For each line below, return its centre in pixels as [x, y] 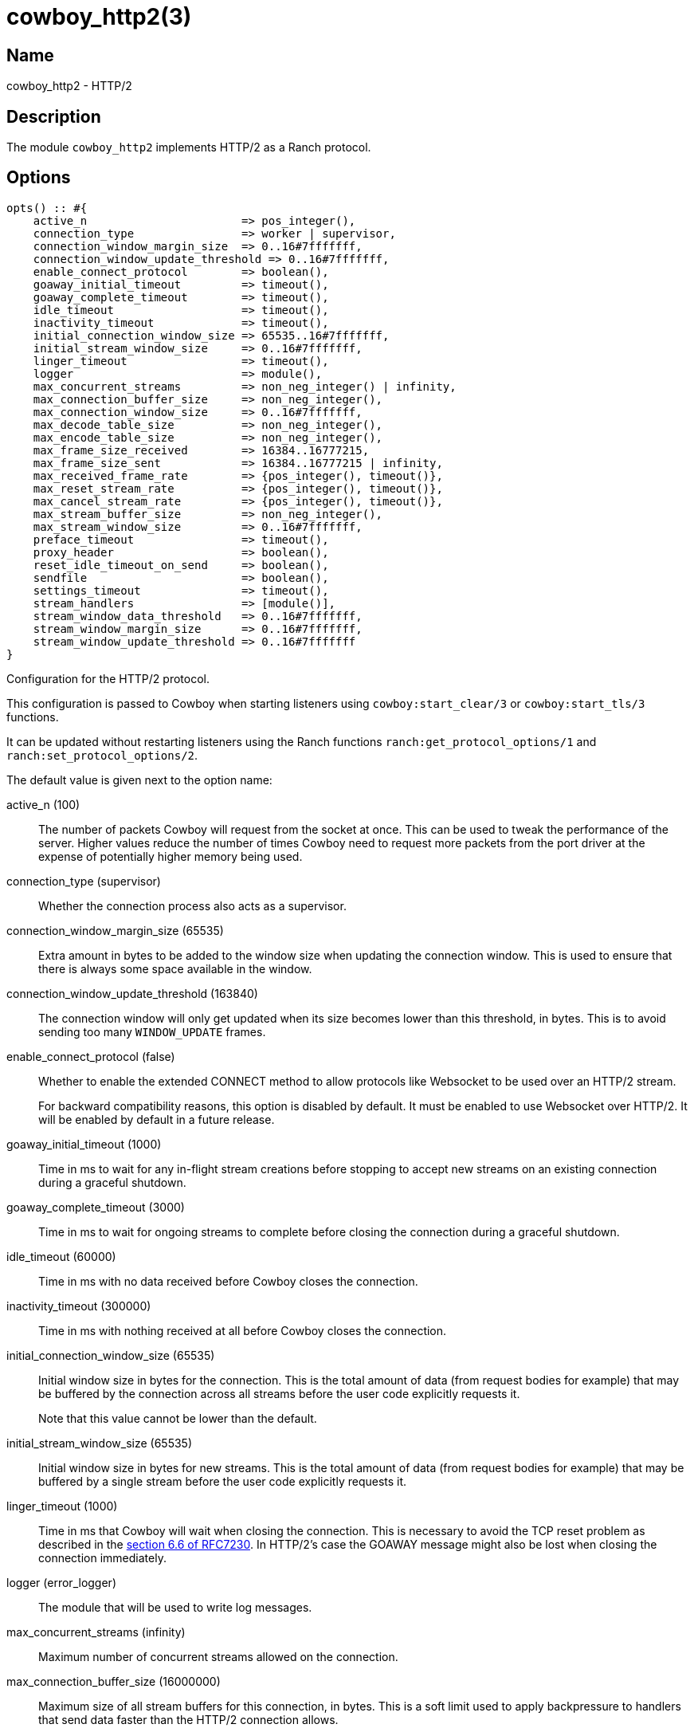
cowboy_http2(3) [99, 17]
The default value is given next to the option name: [139, 780]
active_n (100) [43, 804]
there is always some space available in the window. [175, 968]
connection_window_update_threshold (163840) [132, 993]
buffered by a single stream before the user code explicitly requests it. [223, 1481]
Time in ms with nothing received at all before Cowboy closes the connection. [243, 1330]
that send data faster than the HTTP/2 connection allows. [188, 1719]
